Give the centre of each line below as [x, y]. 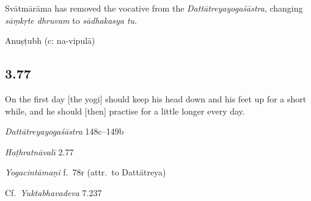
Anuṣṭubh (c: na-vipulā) [50, 41]
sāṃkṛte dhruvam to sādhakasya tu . [71, 20]
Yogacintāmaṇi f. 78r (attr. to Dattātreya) [86, 172]
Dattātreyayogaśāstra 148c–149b [64, 131]
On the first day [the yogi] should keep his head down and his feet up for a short [156, 98]
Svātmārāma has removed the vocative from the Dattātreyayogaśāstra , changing [154, 8]
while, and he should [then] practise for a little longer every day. [125, 111]
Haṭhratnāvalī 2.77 [39, 151]
